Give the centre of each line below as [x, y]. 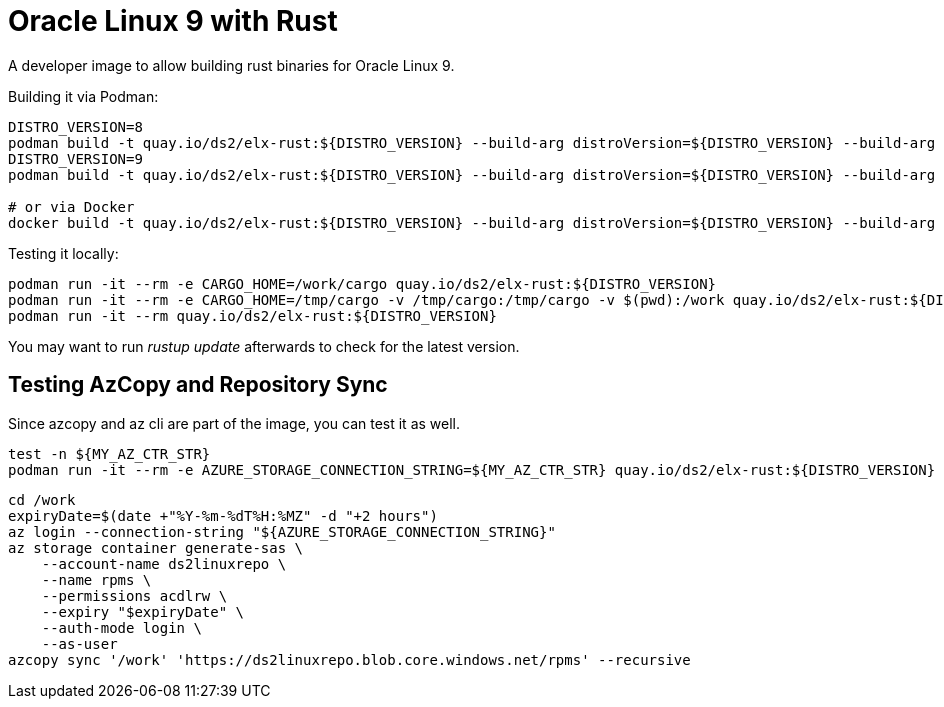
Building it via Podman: [83, 96]
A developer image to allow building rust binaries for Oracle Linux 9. [231, 65]
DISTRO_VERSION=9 [75, 158]
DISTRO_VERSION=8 [75, 126]
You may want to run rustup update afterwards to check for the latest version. [264, 346]
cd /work [42, 499]
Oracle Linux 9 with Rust [173, 21]
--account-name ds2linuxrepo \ [164, 563]
